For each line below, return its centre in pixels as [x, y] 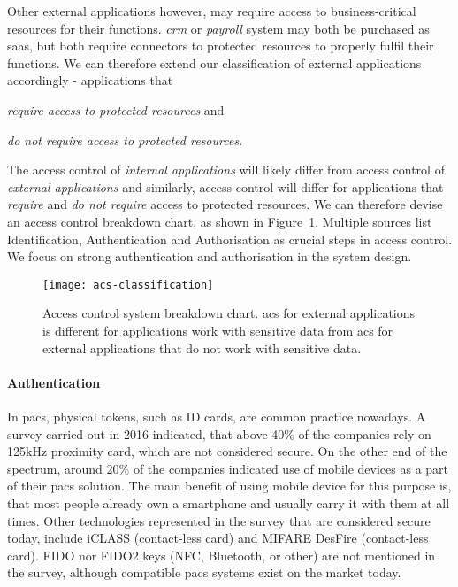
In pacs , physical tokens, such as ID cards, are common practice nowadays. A [217, 416]
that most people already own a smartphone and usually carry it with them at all [229, 502]
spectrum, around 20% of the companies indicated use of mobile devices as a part [228, 468]
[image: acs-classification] [128, 285]
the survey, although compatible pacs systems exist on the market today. [204, 572]
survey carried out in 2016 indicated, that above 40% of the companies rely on [219, 433]
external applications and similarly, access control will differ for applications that [225, 186]
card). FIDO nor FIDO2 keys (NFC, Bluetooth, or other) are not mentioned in [221, 555]
